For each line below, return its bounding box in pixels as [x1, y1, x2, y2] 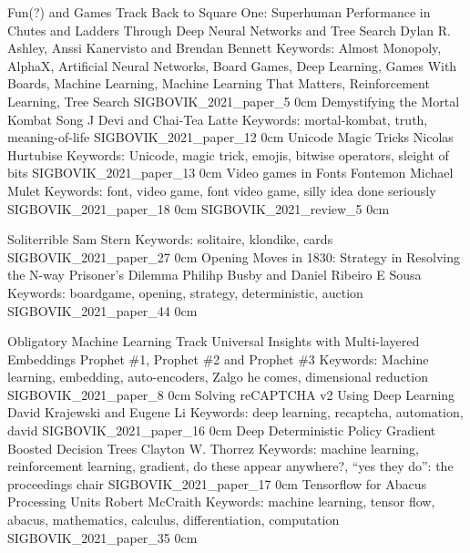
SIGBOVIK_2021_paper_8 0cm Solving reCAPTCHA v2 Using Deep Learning [7, 384, 455, 404]
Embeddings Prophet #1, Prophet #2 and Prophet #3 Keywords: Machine [7, 349, 429, 368]
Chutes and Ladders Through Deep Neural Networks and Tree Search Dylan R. [7, 20, 451, 39]
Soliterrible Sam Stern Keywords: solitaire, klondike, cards [7, 230, 333, 249]
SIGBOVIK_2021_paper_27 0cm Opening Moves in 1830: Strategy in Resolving [7, 247, 460, 266]
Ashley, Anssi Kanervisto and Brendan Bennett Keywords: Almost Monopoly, [7, 38, 442, 57]
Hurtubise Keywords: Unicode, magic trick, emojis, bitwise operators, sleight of [7, 145, 449, 164]
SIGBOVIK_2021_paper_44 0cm [7, 301, 198, 320]
